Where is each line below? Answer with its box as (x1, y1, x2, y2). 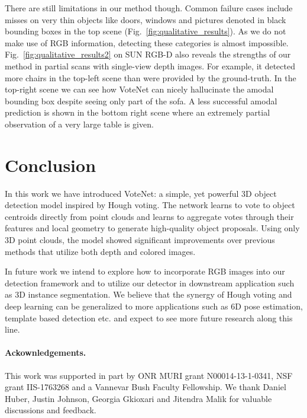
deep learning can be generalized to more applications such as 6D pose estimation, (5, 300, 303, 312)
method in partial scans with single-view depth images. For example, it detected (5, 59, 295, 72)
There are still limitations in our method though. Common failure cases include (5, 2, 293, 14)
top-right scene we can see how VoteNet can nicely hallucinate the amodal (5, 83, 274, 95)
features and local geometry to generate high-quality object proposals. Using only (5, 222, 300, 234)
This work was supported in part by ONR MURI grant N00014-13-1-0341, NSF (5, 369, 293, 381)
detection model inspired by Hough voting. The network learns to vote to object (5, 199, 295, 211)
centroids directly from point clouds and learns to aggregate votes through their (5, 210, 294, 222)
